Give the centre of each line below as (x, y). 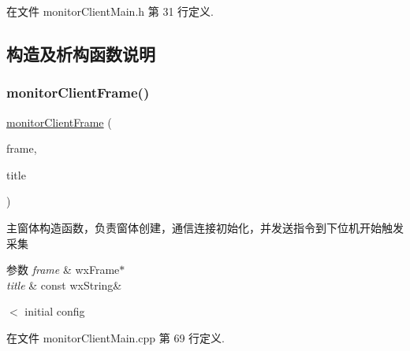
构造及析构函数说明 (81, 53)
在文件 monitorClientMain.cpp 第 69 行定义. (116, 337)
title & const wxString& (64, 284)
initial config (55, 311)
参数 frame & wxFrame (63, 270)
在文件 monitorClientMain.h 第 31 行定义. (110, 11)
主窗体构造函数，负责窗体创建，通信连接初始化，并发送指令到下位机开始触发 (205, 227)
